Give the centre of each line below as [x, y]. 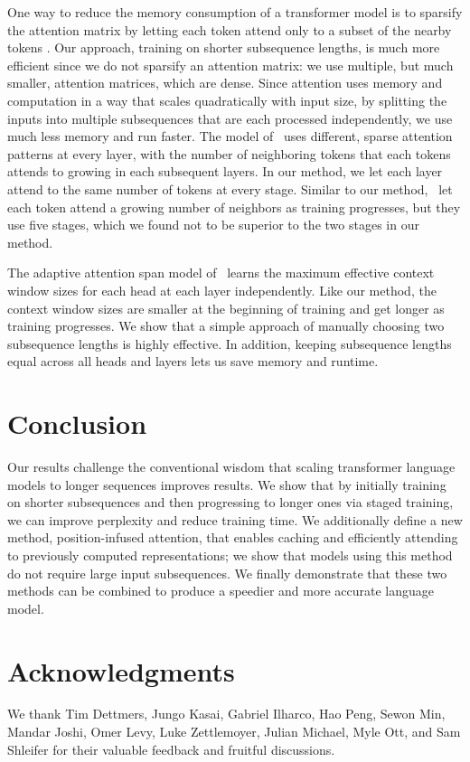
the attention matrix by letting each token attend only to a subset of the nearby [230, 29]
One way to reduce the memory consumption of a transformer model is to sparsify [235, 12]
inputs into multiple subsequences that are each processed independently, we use [230, 118]
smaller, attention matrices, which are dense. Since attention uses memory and [225, 83]
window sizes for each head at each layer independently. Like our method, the [222, 290]
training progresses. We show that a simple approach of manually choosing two [226, 326]
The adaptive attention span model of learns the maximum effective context [221, 273]
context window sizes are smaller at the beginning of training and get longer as [226, 308]
